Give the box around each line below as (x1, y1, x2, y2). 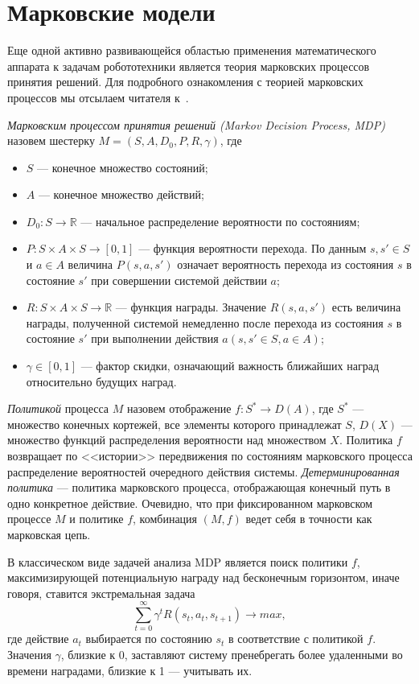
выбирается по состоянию (85, 630, 212, 647)
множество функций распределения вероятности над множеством (7, 431, 327, 448)
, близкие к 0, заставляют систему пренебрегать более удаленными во (60, 646, 403, 663)
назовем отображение (126, 400, 232, 417)
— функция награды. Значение (115, 299, 266, 315)
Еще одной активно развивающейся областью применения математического (7, 42, 376, 59)
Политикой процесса (7, 400, 109, 417)
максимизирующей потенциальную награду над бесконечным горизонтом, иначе (7, 569, 400, 586)
